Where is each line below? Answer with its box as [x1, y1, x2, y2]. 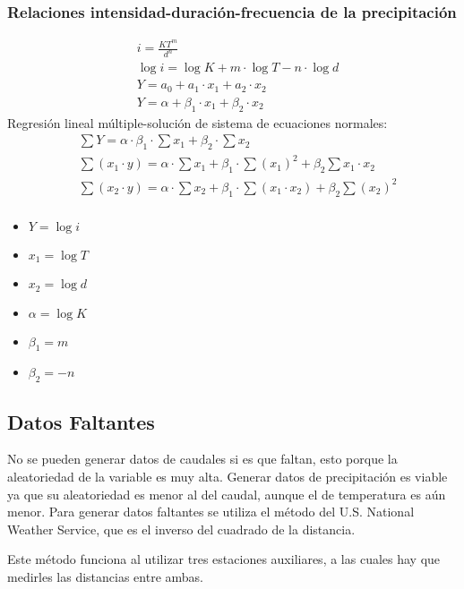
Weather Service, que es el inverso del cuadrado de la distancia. [7, 519, 356, 538]
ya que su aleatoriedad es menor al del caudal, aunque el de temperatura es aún [7, 484, 446, 503]
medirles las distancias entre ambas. [7, 567, 203, 585]
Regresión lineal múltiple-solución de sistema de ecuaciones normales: [7, 113, 388, 132]
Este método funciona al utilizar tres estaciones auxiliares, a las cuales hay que [7, 550, 441, 568]
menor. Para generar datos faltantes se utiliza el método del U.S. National [7, 502, 415, 521]
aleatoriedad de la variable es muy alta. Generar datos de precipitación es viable [7, 466, 448, 485]
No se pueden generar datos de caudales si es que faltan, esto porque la [7, 449, 398, 468]
